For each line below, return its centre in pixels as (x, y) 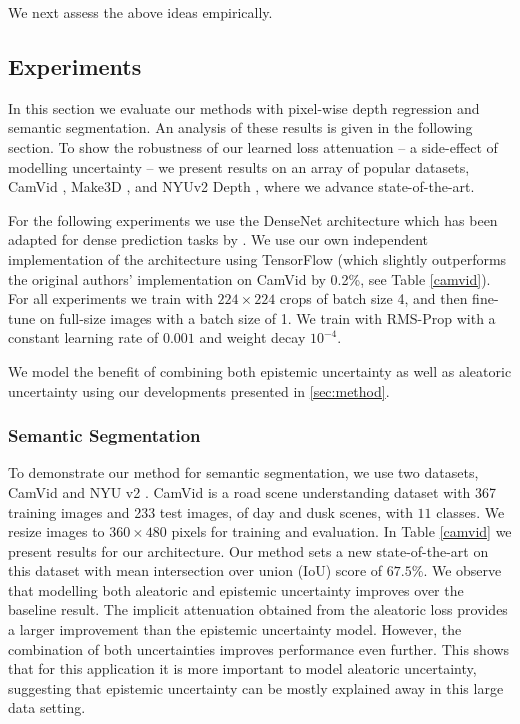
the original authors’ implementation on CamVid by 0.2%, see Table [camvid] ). (249, 278)
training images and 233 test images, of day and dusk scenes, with (210, 511)
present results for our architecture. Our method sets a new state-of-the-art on (248, 550)
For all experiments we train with (110, 298)
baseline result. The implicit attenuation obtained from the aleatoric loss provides (258, 609)
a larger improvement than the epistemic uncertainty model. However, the (235, 629)
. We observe (462, 570)
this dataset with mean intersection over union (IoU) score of (195, 570)
